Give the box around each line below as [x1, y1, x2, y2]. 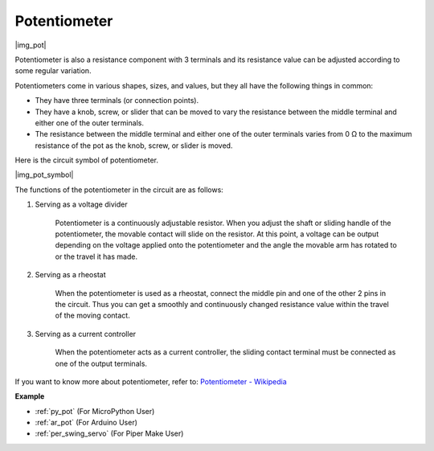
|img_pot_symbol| [14, 170, 74, 180]
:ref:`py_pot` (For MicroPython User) [35, 406, 155, 416]
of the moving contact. [55, 310, 130, 321]
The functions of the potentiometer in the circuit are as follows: [14, 185, 224, 195]
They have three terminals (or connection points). [35, 96, 199, 105]
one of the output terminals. [55, 359, 148, 368]
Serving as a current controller [35, 329, 137, 338]
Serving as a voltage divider [35, 199, 128, 209]
